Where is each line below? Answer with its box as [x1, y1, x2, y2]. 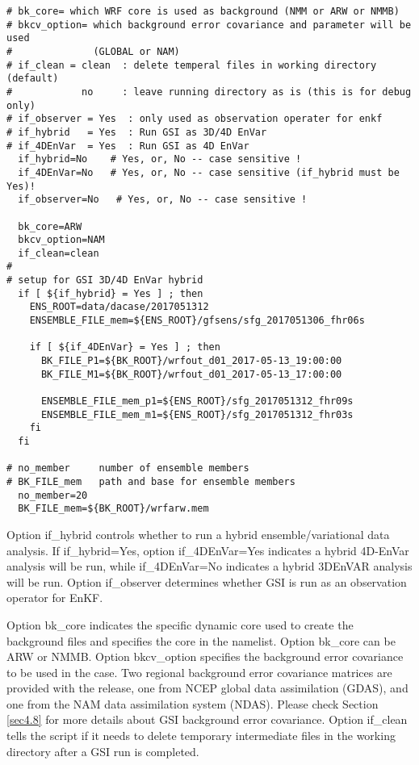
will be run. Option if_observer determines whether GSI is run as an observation [6, 573, 407, 590]
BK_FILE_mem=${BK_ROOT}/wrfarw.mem [18, 503, 209, 515]
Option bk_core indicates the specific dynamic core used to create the [6, 616, 354, 633]
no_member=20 [18, 489, 88, 501]
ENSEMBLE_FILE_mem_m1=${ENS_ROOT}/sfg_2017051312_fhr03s [40, 408, 354, 420]
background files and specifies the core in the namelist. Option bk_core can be [6, 632, 396, 649]
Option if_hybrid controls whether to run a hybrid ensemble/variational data [6, 525, 390, 542]
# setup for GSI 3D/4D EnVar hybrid [6, 274, 203, 286]
